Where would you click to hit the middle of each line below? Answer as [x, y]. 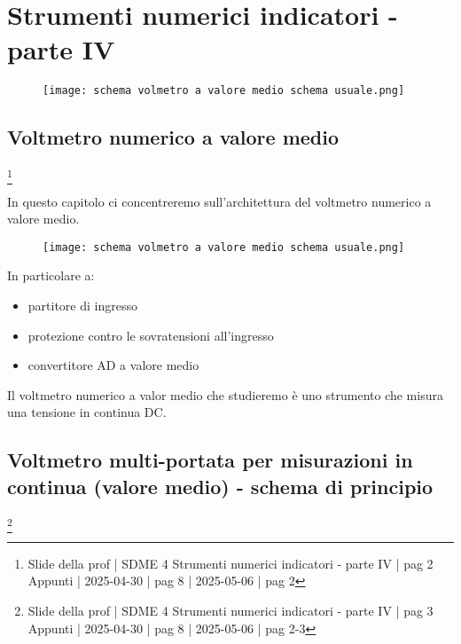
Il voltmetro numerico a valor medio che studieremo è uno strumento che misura [225, 394]
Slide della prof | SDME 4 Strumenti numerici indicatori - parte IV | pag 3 [230, 611]
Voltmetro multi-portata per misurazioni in [210, 460]
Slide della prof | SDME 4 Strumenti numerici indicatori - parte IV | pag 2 [230, 563]
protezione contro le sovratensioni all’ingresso [151, 335]
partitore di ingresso [82, 305]
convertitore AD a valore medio [113, 365]
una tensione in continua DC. [87, 412]
